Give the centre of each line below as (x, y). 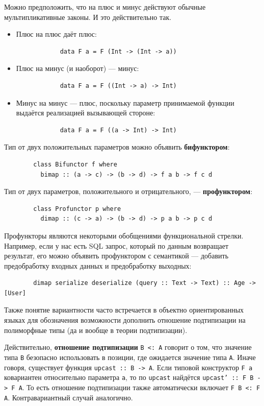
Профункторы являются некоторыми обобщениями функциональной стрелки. (124, 235)
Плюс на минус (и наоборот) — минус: (77, 68)
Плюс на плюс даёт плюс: (56, 34)
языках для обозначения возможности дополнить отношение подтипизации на (125, 320)
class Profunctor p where (77, 209)
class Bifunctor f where (75, 164)
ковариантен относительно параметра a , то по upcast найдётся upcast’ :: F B (129, 377)
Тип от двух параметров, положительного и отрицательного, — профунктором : (128, 191)
